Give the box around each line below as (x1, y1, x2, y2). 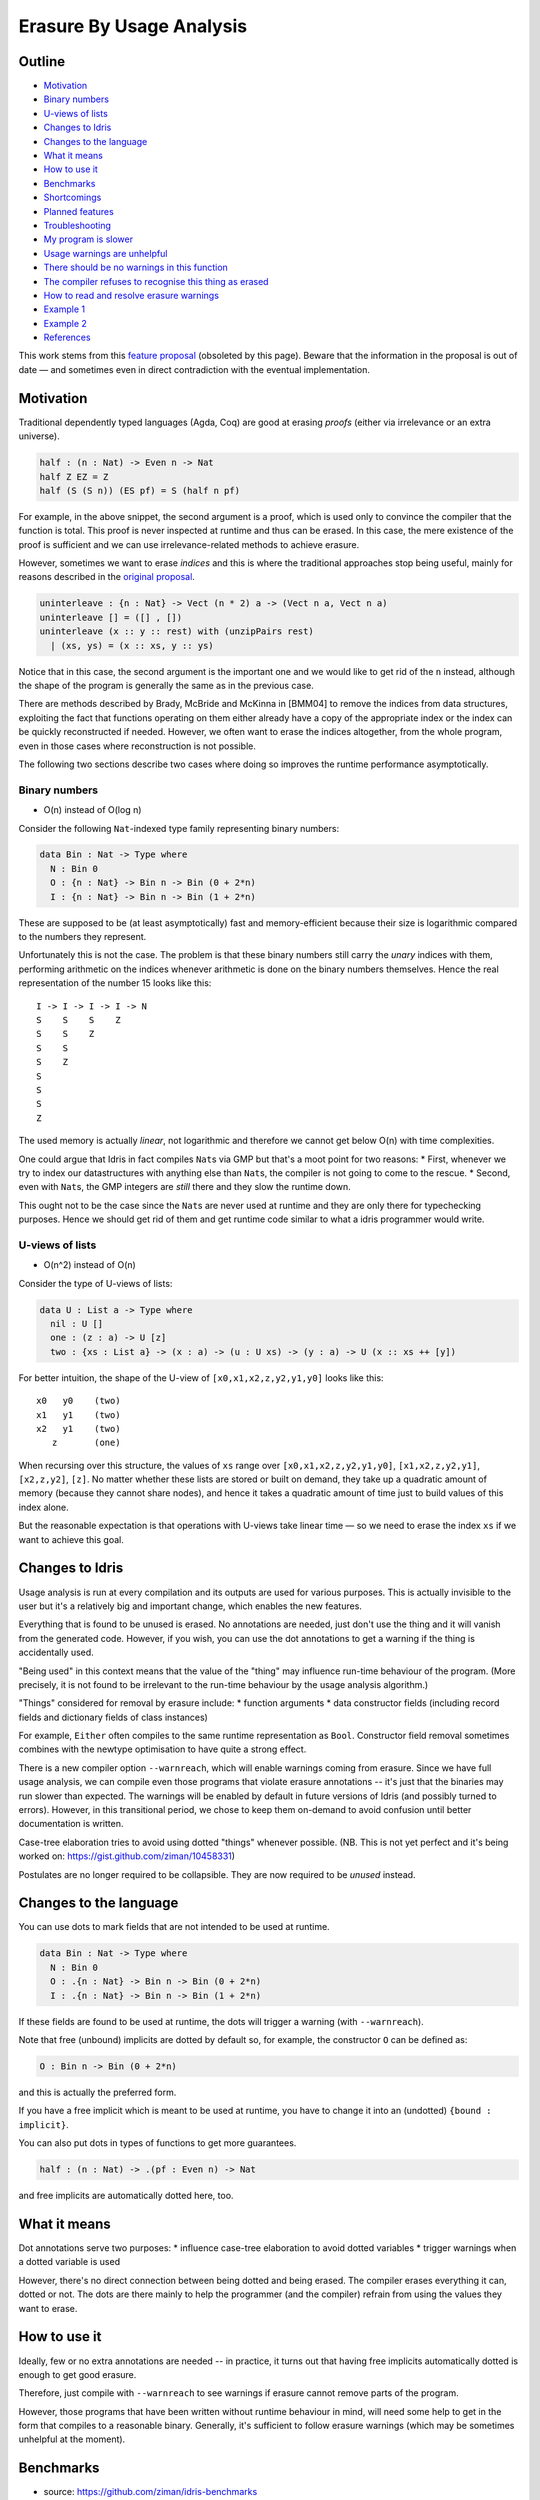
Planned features (43, 205, 114, 217)
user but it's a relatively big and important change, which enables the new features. (18, 1600, 362, 1612)
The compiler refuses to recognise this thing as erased (43, 275, 269, 287)
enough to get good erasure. (18, 2368, 137, 2380)
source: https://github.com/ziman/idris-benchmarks (43, 2486, 258, 2498)
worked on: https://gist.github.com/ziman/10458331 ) (18, 1850, 235, 1862)
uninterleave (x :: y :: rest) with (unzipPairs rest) (39, 626, 314, 637)
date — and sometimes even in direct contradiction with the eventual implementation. (18, 363, 370, 375)
